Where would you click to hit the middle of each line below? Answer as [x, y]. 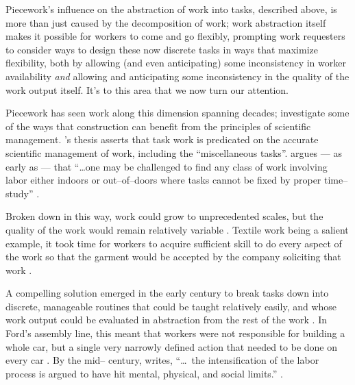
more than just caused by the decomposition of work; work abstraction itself [166, 22]
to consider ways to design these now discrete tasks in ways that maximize [162, 49]
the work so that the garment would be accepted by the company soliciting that [173, 257]
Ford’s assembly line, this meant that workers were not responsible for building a [175, 333]
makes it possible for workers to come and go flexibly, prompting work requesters [175, 36]
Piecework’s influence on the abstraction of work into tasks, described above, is [171, 9]
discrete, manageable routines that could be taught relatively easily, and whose [171, 306]
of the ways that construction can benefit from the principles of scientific [158, 126]
